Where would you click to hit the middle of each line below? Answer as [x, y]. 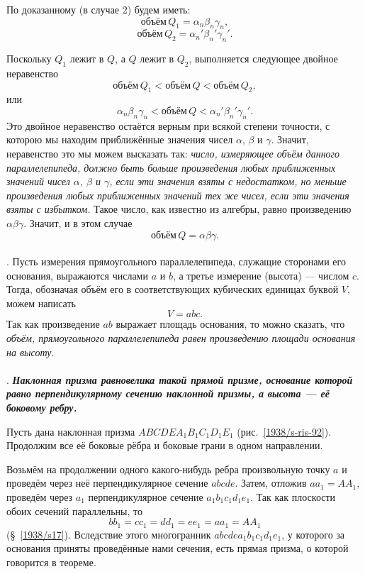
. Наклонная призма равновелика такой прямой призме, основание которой [180, 379]
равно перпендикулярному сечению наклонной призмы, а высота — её [168, 393]
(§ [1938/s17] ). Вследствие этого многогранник [109, 534]
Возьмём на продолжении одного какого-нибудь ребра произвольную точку [168, 469]
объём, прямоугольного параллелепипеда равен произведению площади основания [181, 338]
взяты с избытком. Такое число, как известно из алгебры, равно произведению [179, 209]
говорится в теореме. [51, 562]
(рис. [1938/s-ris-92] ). [284, 431]
